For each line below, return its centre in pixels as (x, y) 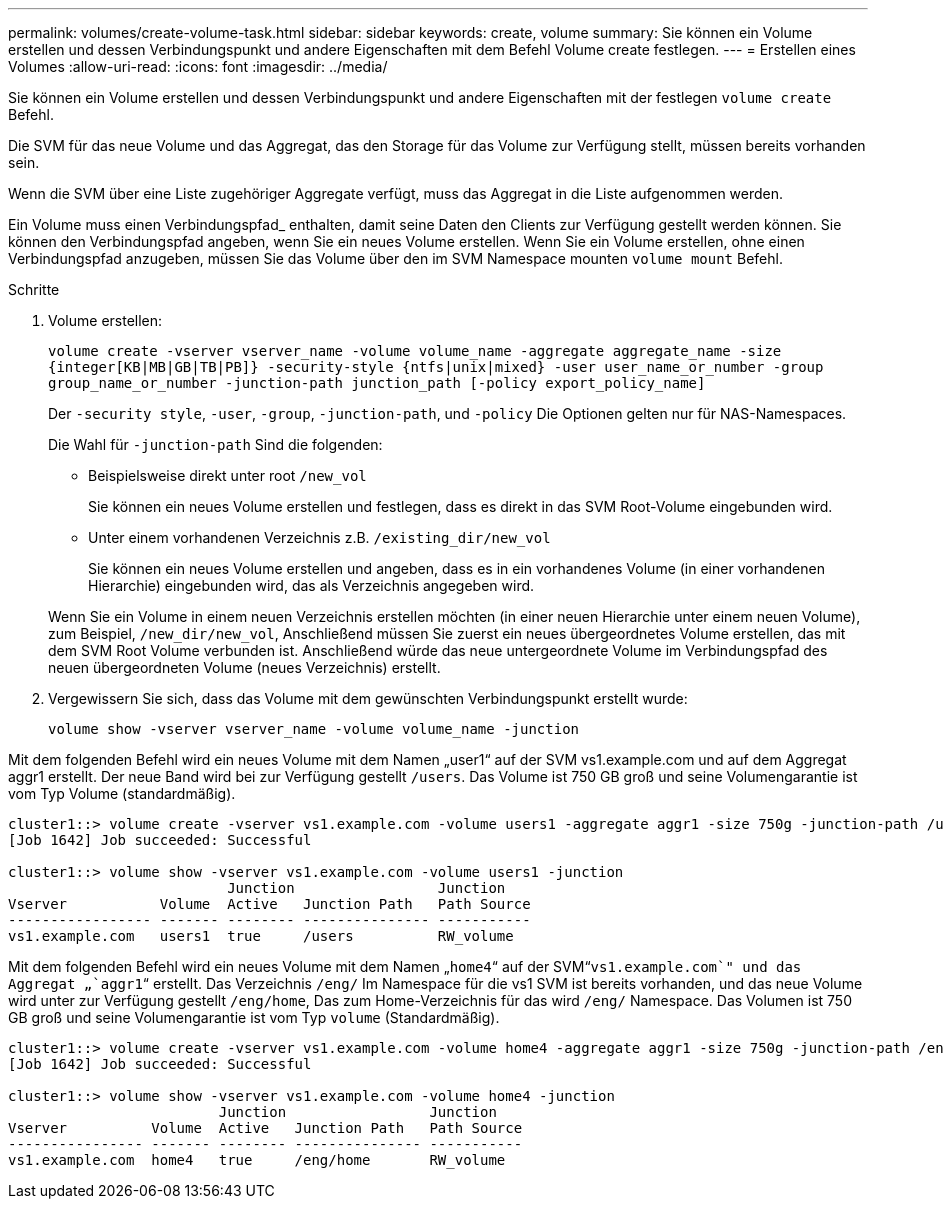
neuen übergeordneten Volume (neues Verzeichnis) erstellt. (244, 667)
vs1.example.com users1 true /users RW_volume (261, 936)
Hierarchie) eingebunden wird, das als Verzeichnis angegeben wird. (311, 585)
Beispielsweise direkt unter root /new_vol (227, 475)
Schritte (34, 289)
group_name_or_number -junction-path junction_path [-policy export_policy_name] (377, 383)
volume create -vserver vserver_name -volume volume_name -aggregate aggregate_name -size (415, 351)
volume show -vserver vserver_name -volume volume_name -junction (314, 729)
